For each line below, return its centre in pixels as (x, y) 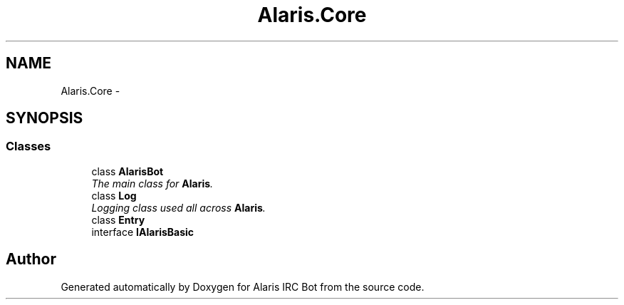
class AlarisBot (128, 171)
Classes (28, 146)
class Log (114, 195)
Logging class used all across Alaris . (178, 207)
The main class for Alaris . (152, 183)
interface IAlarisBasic (143, 232)
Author (31, 259)
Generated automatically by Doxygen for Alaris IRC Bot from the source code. (243, 286)
